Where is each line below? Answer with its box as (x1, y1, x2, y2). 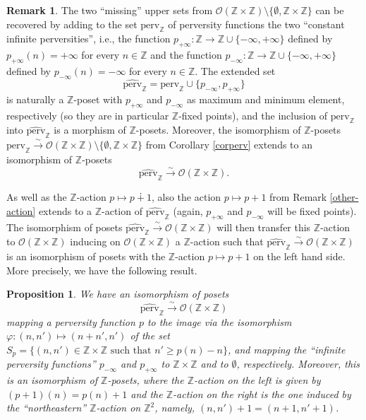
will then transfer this (216, 219, 311, 234)
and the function (150, 47, 222, 62)
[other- (329, 189, 359, 204)
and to (200, 356, 228, 371)
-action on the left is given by (193, 372, 321, 387)
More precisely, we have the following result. (6, 262, 197, 277)
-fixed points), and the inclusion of (178, 107, 328, 122)
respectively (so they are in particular (6, 107, 169, 122)
